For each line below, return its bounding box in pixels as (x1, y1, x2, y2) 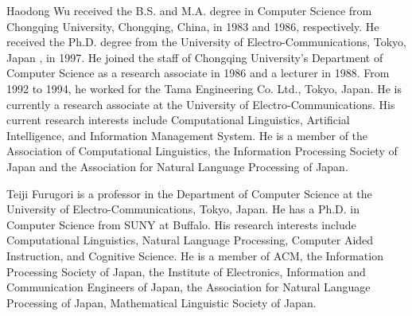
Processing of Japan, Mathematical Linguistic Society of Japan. (6, 294, 317, 310)
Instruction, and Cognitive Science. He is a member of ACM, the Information (6, 247, 383, 263)
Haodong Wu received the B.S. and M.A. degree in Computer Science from (6, 2, 372, 18)
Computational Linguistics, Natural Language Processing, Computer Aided (6, 232, 374, 248)
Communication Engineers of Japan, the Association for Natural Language (6, 279, 371, 295)
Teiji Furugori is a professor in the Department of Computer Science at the (6, 185, 372, 201)
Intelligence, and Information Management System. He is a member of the (6, 127, 368, 143)
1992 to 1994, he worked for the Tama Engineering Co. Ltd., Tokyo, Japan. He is (6, 80, 402, 96)
